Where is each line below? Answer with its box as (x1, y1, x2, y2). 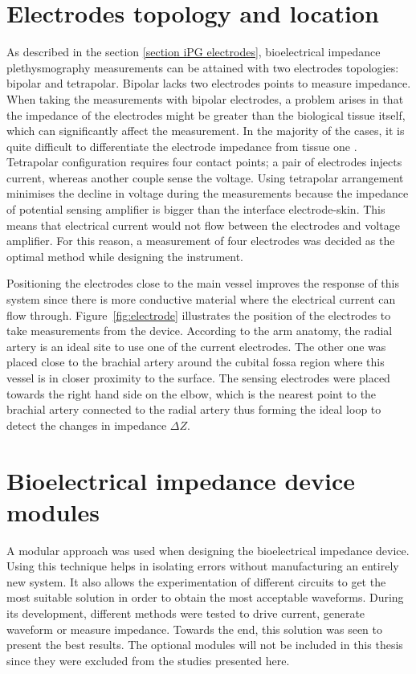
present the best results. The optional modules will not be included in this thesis (6, 636, 403, 653)
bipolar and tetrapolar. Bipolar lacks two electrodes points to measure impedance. (6, 75, 411, 92)
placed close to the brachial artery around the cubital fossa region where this (6, 353, 385, 370)
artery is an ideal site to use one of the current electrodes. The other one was (6, 337, 386, 354)
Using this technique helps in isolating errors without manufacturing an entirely (6, 558, 399, 574)
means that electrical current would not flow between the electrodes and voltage (6, 216, 400, 233)
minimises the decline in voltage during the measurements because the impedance (6, 185, 409, 202)
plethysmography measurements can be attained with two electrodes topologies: (6, 59, 399, 76)
